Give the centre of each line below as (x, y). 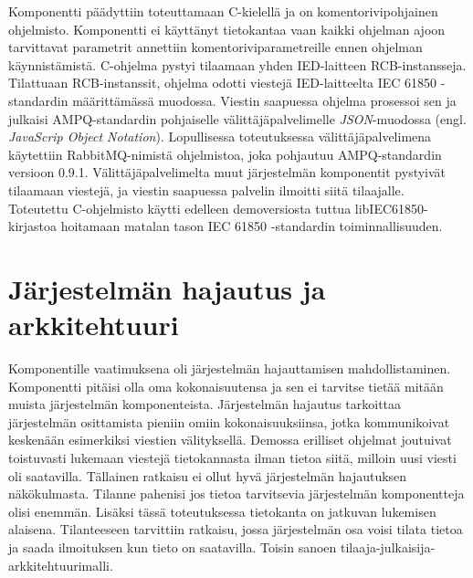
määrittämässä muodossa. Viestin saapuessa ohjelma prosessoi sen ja (264, 100)
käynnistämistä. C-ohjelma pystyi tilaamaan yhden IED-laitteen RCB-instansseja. (237, 64)
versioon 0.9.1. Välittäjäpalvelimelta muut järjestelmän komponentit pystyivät (227, 172)
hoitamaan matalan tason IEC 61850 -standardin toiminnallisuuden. (252, 226)
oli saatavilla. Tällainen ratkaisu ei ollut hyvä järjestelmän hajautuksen (208, 475)
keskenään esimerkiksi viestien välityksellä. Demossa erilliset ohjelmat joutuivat (230, 440)
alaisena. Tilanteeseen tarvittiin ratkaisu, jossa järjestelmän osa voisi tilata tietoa (236, 529)
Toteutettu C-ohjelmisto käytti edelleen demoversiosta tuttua (180, 208)
